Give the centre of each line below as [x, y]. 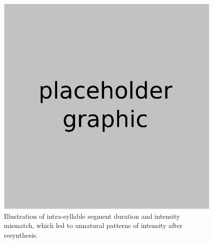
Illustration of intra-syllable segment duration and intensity [92, 216]
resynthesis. [21, 235]
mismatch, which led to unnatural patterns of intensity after [93, 225]
